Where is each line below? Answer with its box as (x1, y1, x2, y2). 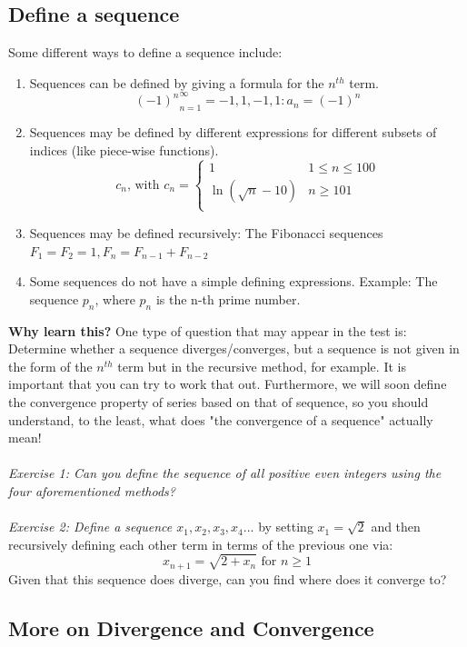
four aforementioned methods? (8, 481, 175, 500)
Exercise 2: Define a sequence (8, 517, 173, 536)
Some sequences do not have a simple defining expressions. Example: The (29, 272, 438, 291)
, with (126, 178, 160, 192)
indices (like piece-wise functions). (29, 140, 219, 159)
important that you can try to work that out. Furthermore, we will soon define (8, 374, 447, 393)
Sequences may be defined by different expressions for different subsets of (29, 123, 437, 142)
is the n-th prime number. (155, 289, 301, 308)
